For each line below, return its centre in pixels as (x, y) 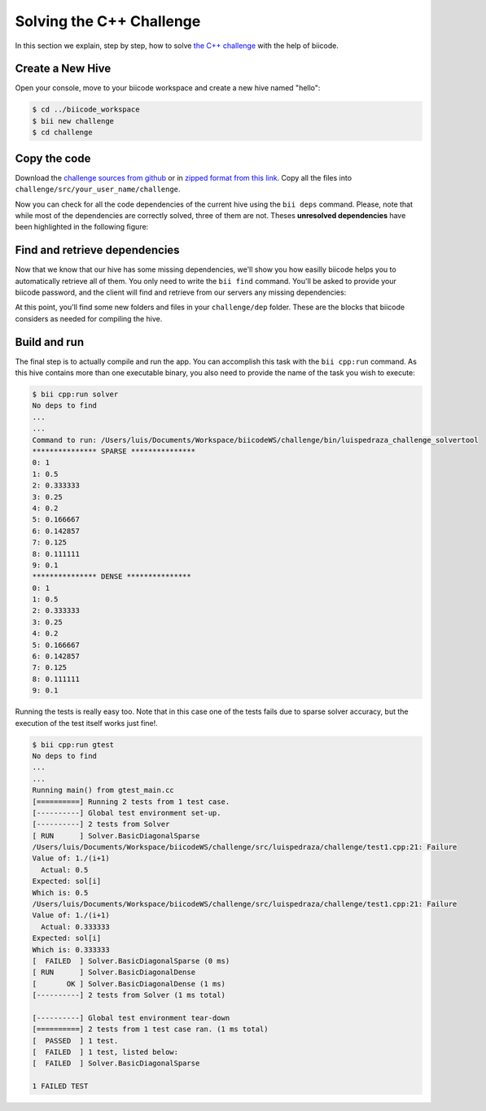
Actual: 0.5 (65, 870)
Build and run (50, 342)
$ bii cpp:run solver (75, 394)
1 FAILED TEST (60, 1086)
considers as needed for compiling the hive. (89, 318)
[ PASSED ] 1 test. (75, 1041)
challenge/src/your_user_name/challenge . (98, 189)
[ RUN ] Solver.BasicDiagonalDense (114, 972)
